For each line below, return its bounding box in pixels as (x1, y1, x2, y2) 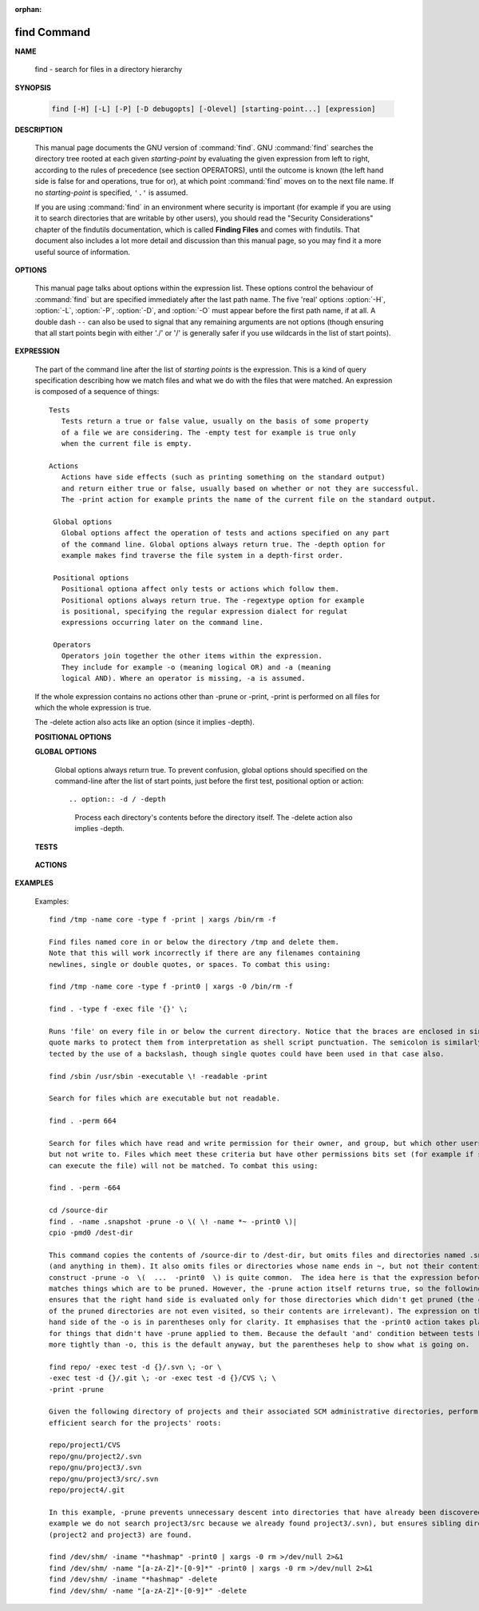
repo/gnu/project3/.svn (49, 1463, 142, 1472)
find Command (14, 25, 91, 39)
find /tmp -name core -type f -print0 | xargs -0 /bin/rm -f (49, 982, 293, 991)
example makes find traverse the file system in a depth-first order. (61, 551, 344, 559)
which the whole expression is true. (34, 703, 152, 713)
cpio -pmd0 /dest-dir (49, 1228, 133, 1238)
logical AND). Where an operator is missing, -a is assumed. (61, 674, 307, 683)
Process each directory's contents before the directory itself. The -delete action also (74, 812, 353, 822)
